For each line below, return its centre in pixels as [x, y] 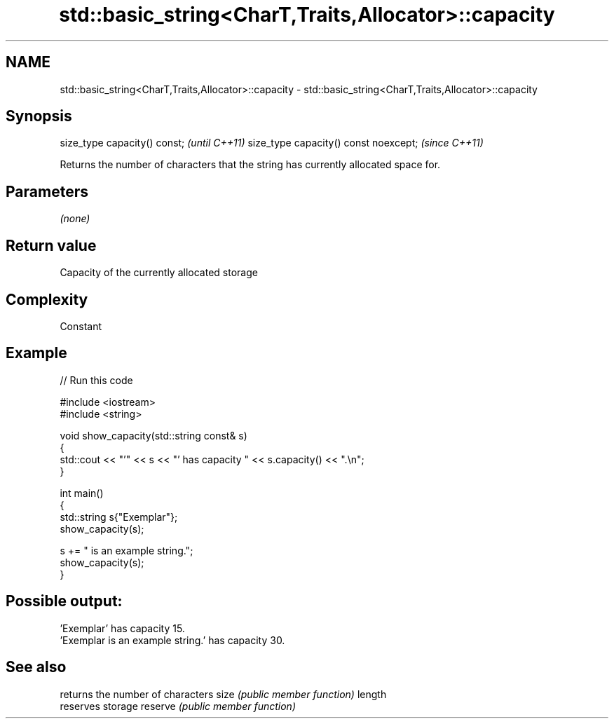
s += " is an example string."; [127, 550]
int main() [82, 493]
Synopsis [39, 116]
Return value [51, 245]
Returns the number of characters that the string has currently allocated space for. [250, 165]
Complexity [47, 299]
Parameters [47, 191]
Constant [81, 326]
